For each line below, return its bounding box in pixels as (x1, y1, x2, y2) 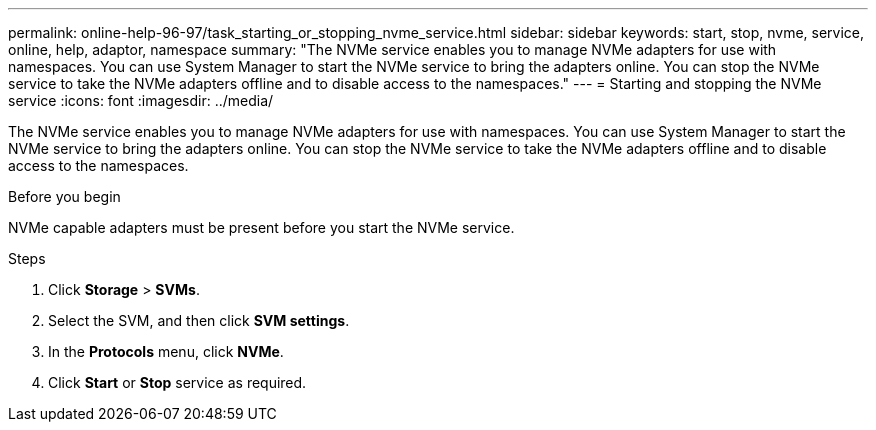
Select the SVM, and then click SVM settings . (48, 312, 350, 329)
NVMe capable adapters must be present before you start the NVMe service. (8, 219, 515, 236)
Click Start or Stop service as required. (48, 374, 307, 391)
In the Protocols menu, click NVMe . (48, 343, 284, 360)
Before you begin (8, 188, 121, 205)
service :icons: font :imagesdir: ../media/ (8, 92, 274, 109)
